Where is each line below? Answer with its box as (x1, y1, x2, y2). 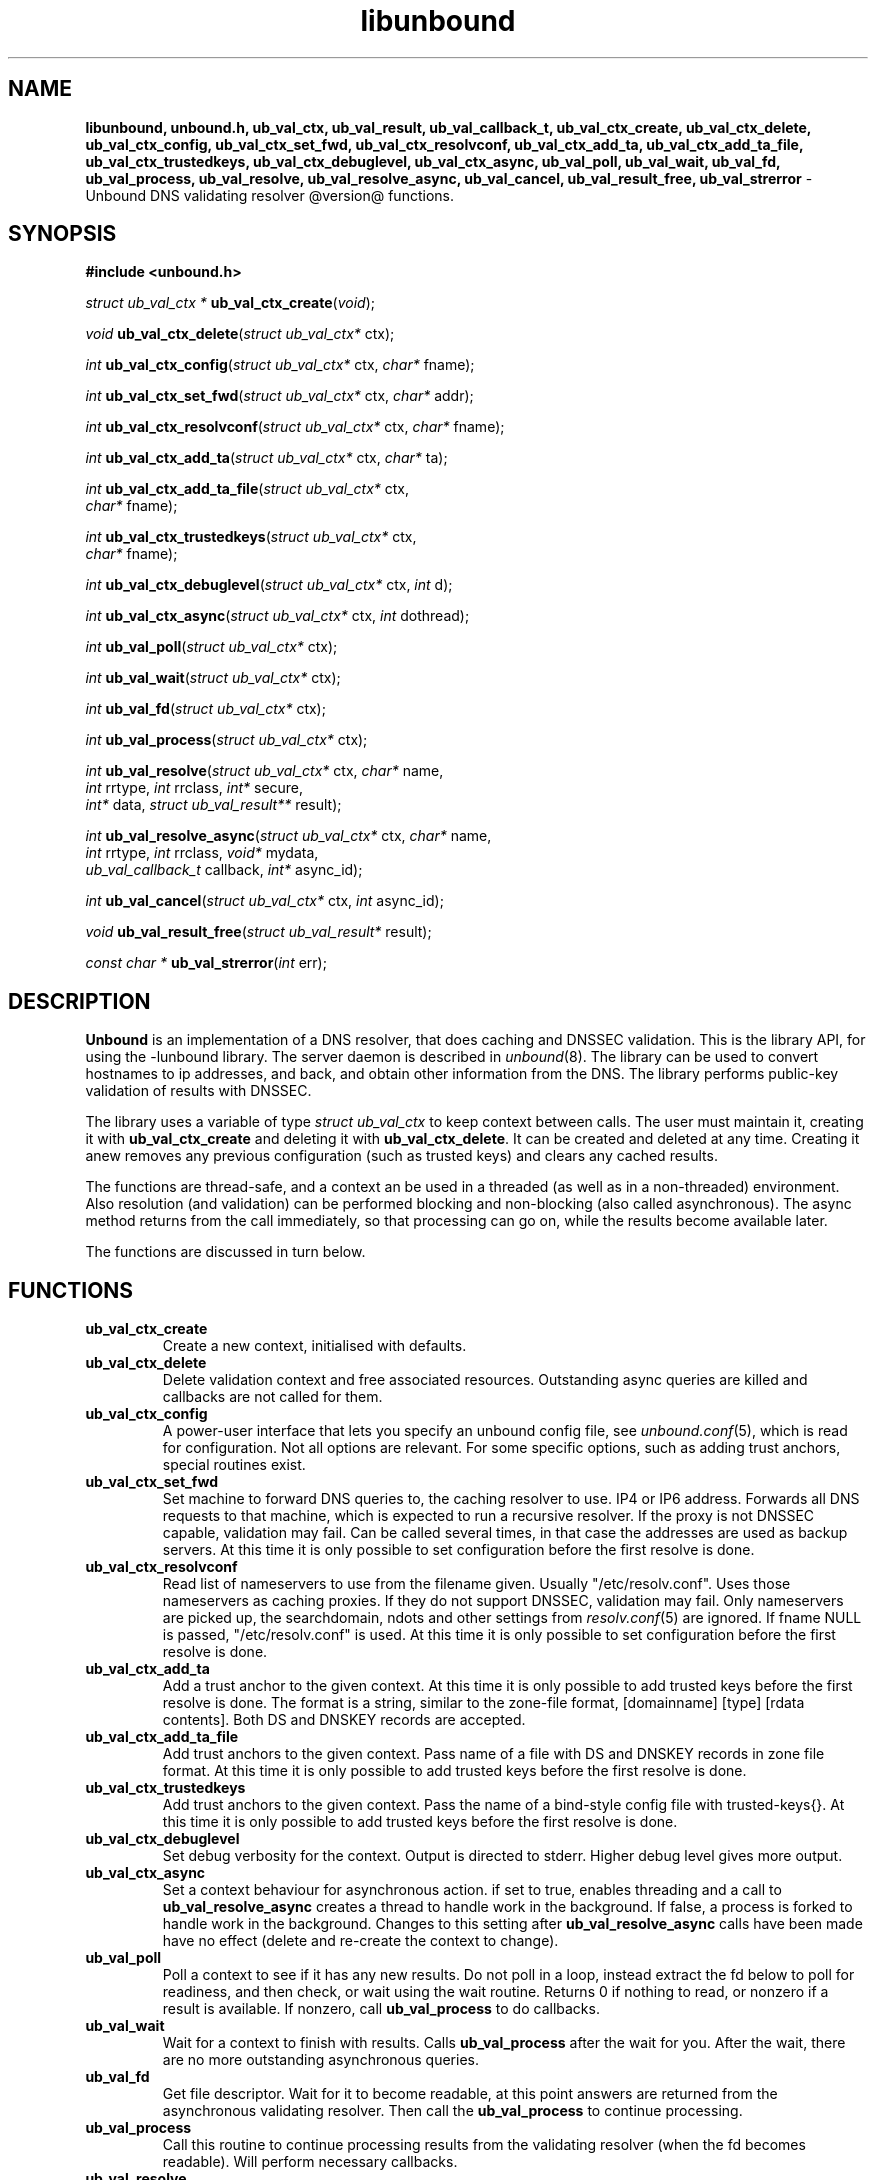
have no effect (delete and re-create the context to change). (162, 1932, 559, 1950)
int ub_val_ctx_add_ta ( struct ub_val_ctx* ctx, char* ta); (85, 449, 448, 467)
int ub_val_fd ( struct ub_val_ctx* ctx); (85, 700, 326, 718)
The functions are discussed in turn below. (85, 1243, 366, 1261)
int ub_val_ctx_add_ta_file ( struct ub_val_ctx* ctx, (85, 480, 410, 498)
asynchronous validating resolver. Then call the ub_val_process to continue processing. (162, 2102, 743, 2120)
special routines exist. (162, 1456, 306, 1474)
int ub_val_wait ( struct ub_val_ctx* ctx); (85, 669, 341, 687)
